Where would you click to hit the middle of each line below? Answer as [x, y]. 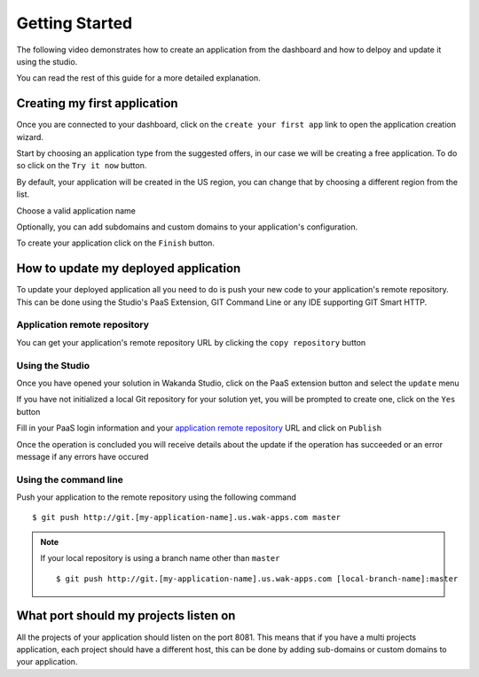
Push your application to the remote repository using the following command [157, 497]
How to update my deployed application [129, 269]
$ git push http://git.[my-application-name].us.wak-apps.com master [187, 517]
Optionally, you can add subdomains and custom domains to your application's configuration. [187, 227]
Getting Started [75, 23]
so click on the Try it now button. [82, 166]
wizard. [30, 136]
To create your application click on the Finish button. [115, 243]
